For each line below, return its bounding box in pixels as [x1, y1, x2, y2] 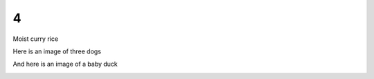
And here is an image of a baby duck [12, 60, 118, 69]
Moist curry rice [12, 35, 59, 43]
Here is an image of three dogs [12, 47, 102, 55]
